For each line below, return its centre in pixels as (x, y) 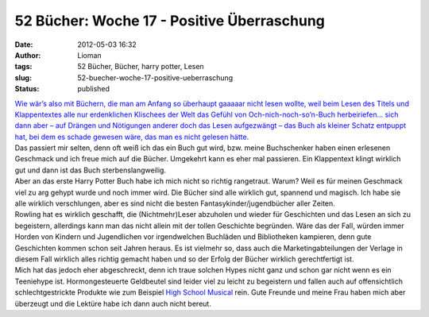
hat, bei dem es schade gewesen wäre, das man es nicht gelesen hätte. (132, 137)
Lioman (90, 55)
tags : (23, 67)
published (94, 89)
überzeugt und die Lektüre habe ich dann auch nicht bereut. (113, 303)
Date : (24, 44)
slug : (23, 77)
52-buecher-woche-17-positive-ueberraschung (155, 77)
